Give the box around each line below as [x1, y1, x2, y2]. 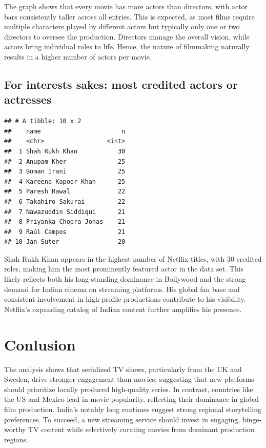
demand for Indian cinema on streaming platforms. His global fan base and [4, 283, 240, 294]
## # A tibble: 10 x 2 [4, 118, 81, 125]
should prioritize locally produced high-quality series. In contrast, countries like [4, 383, 253, 394]
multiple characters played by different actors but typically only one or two [4, 21, 240, 32]
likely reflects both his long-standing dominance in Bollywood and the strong [4, 274, 246, 284]
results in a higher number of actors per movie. [4, 51, 152, 62]
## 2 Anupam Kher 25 [4, 158, 126, 165]
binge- [242, 414, 262, 424]
